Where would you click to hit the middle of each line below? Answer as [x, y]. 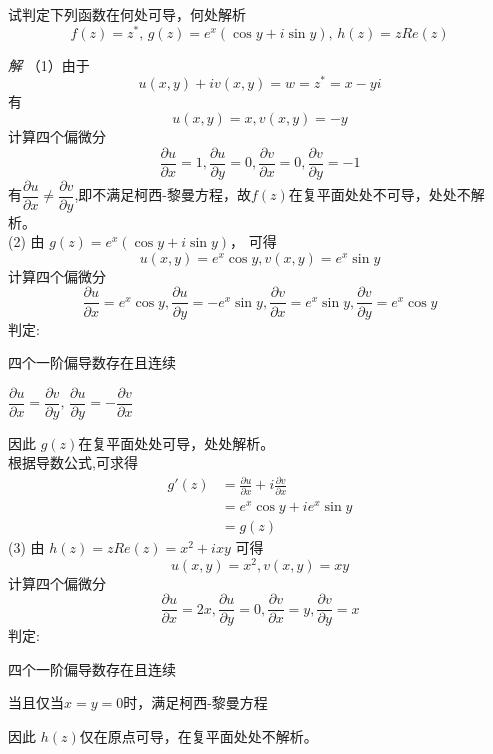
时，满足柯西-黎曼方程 [195, 702]
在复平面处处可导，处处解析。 [176, 442]
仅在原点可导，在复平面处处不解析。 [198, 736]
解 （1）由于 [49, 64]
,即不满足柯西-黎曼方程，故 [162, 194]
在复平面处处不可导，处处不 [379, 194]
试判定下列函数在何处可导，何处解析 [127, 14]
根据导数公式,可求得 [73, 462]
